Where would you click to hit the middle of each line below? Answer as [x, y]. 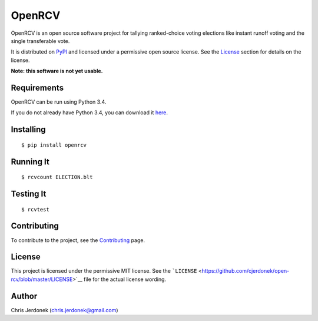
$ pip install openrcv [54, 145]
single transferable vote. [40, 41]
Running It [30, 162]
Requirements [37, 87]
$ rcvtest [35, 209]
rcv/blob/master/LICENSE [42, 279]
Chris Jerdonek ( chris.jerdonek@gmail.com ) [64, 310]
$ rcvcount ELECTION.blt [57, 177]
